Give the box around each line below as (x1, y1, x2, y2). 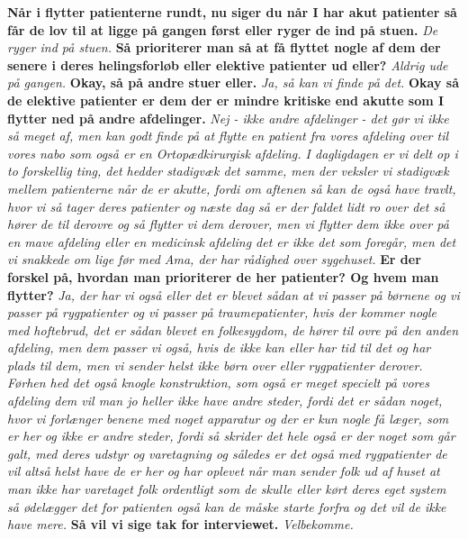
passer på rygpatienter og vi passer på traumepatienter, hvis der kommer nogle (7, 303, 437, 322)
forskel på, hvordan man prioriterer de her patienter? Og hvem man (7, 267, 439, 286)
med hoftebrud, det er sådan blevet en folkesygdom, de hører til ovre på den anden (7, 320, 459, 339)
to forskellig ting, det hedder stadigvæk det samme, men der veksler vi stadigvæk (7, 161, 449, 180)
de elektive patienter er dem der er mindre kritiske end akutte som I (7, 90, 445, 109)
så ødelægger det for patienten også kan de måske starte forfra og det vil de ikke (7, 497, 446, 516)
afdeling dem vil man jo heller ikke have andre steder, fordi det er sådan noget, (7, 391, 443, 410)
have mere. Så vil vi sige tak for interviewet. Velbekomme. (7, 515, 354, 534)
